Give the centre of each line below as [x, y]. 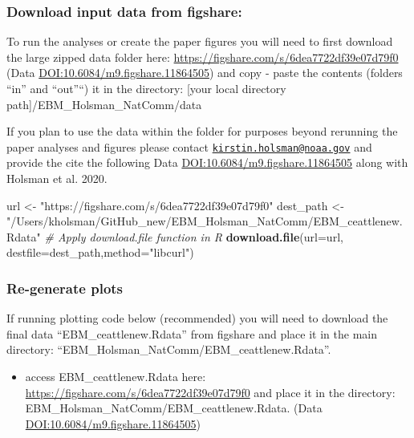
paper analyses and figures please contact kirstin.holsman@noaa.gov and [189, 146]
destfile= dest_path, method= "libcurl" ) [100, 252]
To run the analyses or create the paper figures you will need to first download [200, 41]
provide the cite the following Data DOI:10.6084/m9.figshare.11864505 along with [207, 162]
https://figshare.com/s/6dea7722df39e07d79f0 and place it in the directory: [210, 392]
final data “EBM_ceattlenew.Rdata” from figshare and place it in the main [192, 333]
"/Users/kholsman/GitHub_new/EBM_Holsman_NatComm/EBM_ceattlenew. [205, 221]
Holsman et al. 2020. [57, 178]
